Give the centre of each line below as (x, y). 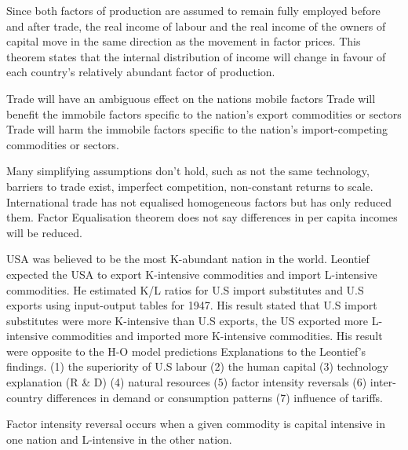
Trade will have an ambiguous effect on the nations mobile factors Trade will (191, 98)
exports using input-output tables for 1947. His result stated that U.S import (192, 305)
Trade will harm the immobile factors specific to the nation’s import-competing (197, 129)
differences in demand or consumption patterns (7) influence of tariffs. (215, 397)
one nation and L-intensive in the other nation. (119, 439)
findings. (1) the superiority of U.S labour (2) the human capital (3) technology (197, 366)
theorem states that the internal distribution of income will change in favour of (196, 56)
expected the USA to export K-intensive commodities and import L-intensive (192, 274)
